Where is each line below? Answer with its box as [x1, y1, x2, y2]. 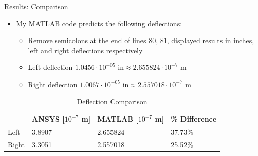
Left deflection [28, 62, 73, 72]
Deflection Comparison [77, 96, 148, 106]
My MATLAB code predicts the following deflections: [16, 18, 182, 28]
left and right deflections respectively [28, 45, 143, 55]
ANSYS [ [32, 113, 65, 124]
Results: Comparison [4, 1, 68, 11]
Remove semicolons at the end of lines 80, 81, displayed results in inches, [28, 35, 254, 46]
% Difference [171, 113, 217, 124]
